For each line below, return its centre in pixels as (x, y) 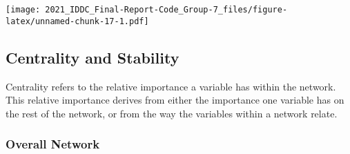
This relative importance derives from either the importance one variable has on (175, 100)
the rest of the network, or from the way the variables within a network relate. (172, 113)
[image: (23, 10)
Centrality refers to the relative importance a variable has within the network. (171, 86)
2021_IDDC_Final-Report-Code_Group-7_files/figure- (166, 10)
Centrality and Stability (93, 57)
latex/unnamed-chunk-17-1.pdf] (77, 21)
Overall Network (53, 144)
